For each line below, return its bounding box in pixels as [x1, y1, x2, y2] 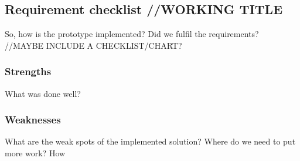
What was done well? [5, 87, 81, 99]
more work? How [5, 147, 66, 159]
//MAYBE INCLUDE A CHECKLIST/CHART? [5, 39, 182, 51]
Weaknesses [5, 112, 61, 127]
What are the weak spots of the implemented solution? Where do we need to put [5, 135, 296, 147]
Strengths [5, 64, 52, 79]
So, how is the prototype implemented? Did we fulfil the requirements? [5, 28, 259, 40]
